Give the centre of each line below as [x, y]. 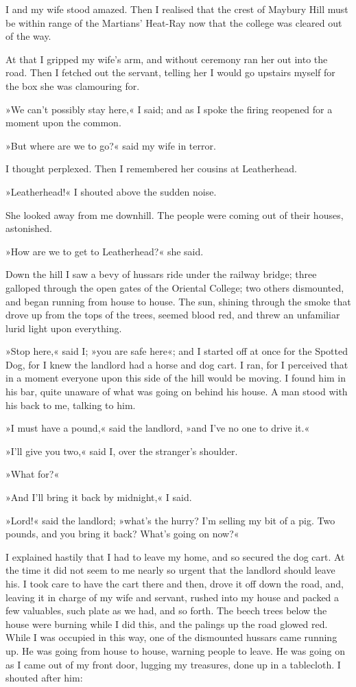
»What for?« [33, 474]
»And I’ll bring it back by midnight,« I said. [99, 497]
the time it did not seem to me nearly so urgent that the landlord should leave [170, 570]
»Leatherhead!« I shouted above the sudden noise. [111, 191]
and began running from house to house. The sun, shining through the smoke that [178, 301]
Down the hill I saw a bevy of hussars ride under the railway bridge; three [161, 274]
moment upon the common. [63, 123]
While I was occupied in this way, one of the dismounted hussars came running [171, 637]
